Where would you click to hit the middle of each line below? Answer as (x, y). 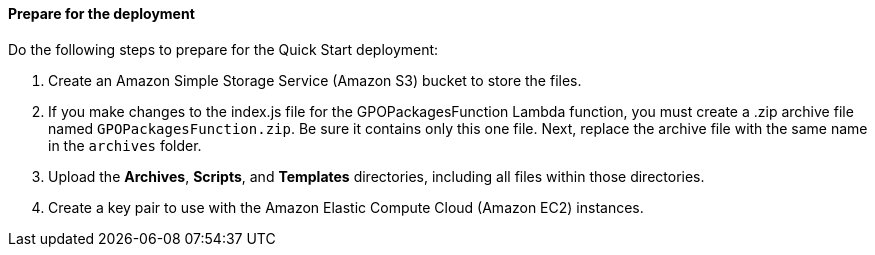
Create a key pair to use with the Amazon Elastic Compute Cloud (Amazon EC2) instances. (346, 207)
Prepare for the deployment (101, 13)
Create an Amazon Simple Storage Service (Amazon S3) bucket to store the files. (315, 80)
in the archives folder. (125, 145)
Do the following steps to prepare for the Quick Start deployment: (223, 49)
